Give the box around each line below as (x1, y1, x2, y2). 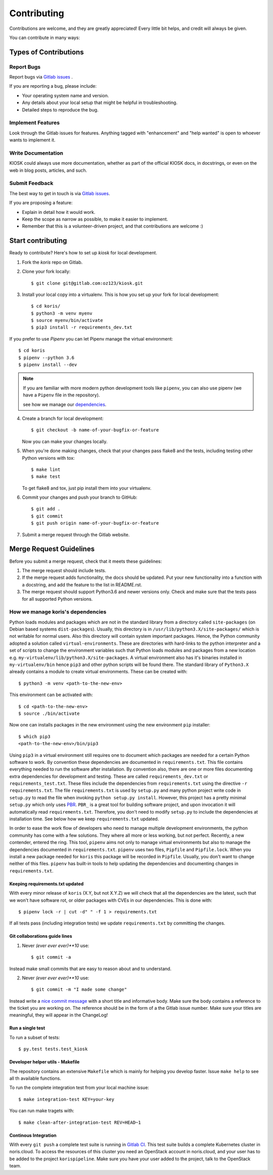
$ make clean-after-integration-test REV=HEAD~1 (18, 1119, 141, 1125)
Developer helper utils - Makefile (9, 1059, 80, 1065)
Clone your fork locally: (22, 269, 71, 275)
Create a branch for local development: (22, 415, 104, 421)
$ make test (31, 474, 61, 480)
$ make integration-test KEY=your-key (18, 1096, 115, 1102)
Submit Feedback (9, 180, 54, 187)
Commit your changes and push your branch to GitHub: (22, 494, 138, 500)
